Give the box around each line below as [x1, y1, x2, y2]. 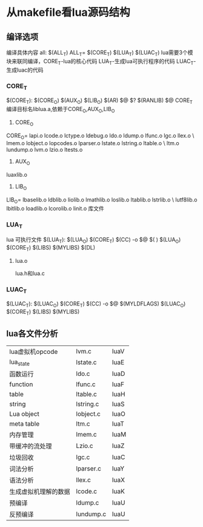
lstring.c [76, 400, 99, 409]
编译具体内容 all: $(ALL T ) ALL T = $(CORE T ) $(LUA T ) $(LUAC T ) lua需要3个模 [6, 49, 193, 58]
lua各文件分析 [6, 328, 58, 339]
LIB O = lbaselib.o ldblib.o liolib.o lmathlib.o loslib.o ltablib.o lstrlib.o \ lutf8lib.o [6, 195, 198, 205]
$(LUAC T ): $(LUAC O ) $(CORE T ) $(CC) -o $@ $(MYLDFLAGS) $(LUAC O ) [6, 300, 186, 309]
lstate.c [76, 358, 97, 367]
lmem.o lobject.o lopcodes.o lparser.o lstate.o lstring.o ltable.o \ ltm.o [6, 140, 180, 147]
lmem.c [76, 430, 97, 439]
